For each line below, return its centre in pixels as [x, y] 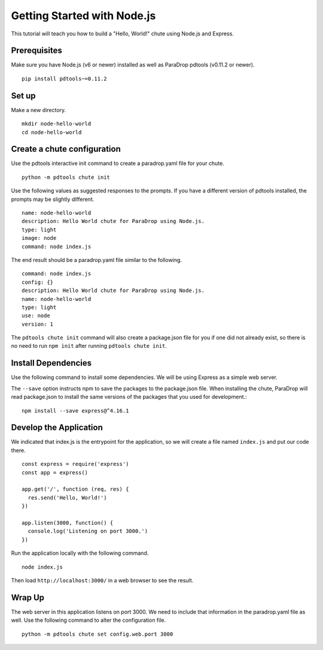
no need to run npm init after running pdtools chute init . [89, 346]
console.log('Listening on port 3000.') [88, 531]
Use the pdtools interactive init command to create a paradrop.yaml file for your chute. [118, 163]
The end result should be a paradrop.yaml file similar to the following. [97, 260]
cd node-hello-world [52, 132]
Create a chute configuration [66, 149]
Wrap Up [28, 598]
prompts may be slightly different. [53, 199]
